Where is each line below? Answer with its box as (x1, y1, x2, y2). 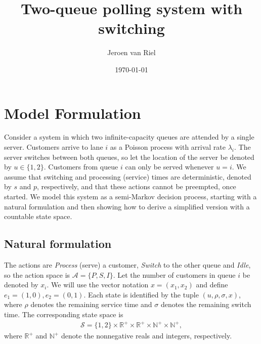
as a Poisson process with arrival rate (110, 142, 226, 152)
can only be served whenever (125, 161, 214, 172)
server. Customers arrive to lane (4, 142, 103, 152)
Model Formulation (4, 102, 141, 123)
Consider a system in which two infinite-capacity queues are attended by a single (4, 132, 254, 142)
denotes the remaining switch (160, 299, 251, 310)
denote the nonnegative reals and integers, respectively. (61, 330, 232, 341)
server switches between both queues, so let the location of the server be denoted (4, 151, 254, 162)
